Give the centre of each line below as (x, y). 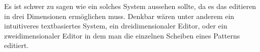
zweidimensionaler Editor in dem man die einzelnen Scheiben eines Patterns (122, 35)
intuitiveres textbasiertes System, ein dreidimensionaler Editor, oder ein (116, 26)
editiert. (17, 45)
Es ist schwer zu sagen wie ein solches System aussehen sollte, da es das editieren (130, 6)
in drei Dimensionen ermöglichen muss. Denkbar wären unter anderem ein (119, 16)
